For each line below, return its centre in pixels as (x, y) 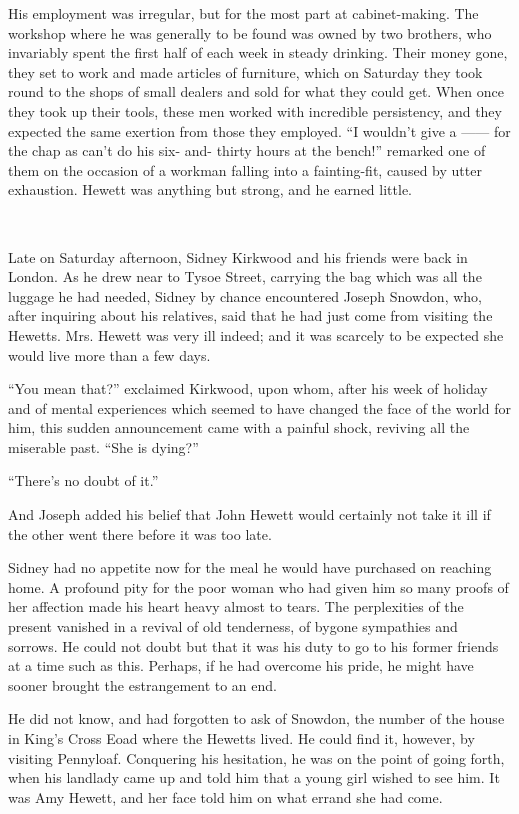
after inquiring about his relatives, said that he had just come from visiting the (250, 315)
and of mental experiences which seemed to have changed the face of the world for (260, 407)
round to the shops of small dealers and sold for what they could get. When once (256, 91)
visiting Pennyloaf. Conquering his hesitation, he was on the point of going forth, (256, 757)
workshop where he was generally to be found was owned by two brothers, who (250, 32)
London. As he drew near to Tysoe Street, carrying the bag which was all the (245, 276)
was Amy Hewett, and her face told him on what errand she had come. (225, 796)
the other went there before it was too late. (140, 533)
